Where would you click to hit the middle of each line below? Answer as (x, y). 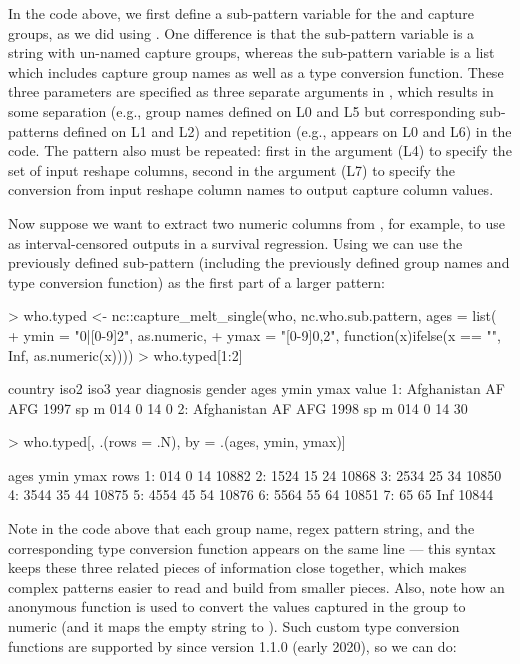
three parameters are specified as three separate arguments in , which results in (251, 91)
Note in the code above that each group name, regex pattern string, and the (241, 528)
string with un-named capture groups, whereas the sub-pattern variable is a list (251, 52)
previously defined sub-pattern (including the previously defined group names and (259, 262)
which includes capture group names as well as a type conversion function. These (256, 71)
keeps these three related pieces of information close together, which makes (237, 567)
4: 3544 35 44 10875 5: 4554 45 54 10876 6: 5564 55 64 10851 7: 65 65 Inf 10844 (251, 494)
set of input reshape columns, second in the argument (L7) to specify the (232, 169)
